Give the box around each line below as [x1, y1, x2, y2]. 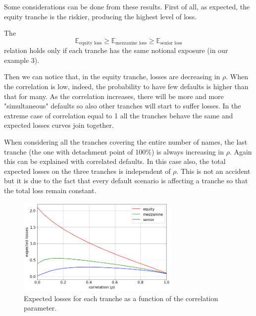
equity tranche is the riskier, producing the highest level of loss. [4, 11, 197, 21]
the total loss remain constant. [4, 185, 97, 195]
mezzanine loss [115, 41, 147, 46]
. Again [229, 146, 252, 157]
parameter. [24, 303, 57, 313]
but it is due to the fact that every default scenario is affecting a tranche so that [4, 175, 248, 186]
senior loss [160, 41, 182, 46]
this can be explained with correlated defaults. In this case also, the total [4, 156, 226, 166]
